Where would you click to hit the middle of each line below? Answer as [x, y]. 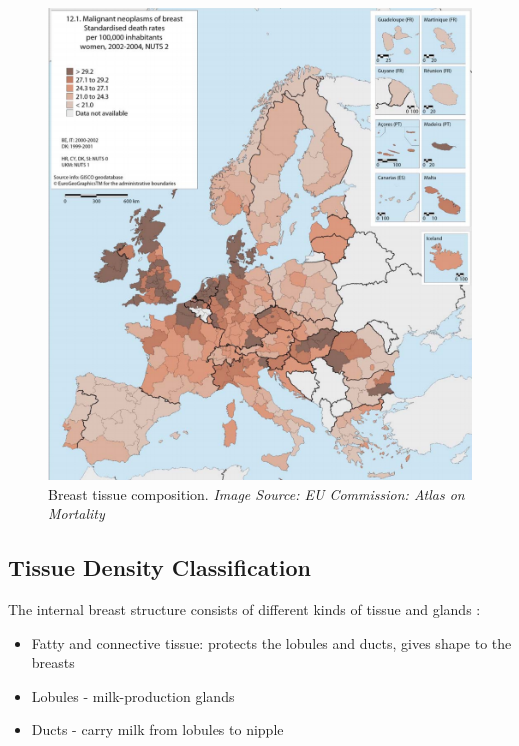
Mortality [76, 513]
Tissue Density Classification [159, 567]
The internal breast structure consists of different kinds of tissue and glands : [244, 608]
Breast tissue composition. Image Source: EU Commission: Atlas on [256, 493]
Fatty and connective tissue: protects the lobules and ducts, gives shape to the [271, 642]
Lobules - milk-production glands [133, 695]
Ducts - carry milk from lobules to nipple [157, 729]
